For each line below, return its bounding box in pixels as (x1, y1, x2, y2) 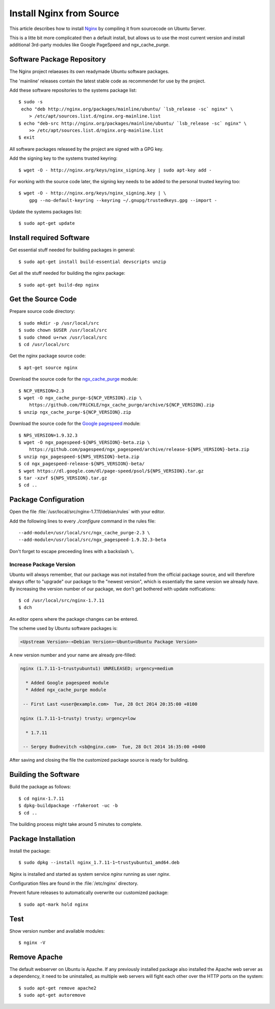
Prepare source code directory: (9, 308, 75, 314)
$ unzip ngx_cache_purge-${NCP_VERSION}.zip (18, 409, 132, 415)
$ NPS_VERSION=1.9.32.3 (18, 433, 78, 438)
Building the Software (9, 770, 80, 779)
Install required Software (9, 234, 90, 242)
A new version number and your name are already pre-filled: (9, 652, 136, 658)
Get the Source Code (9, 295, 77, 304)
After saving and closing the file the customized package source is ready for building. (9, 757, 189, 763)
